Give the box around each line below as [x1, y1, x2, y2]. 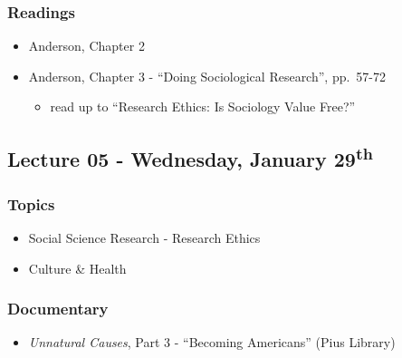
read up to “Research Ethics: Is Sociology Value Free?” [50, 97, 356, 116]
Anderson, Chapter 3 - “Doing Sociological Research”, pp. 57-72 [28, 66, 387, 85]
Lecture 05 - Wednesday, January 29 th [7, 141, 373, 173]
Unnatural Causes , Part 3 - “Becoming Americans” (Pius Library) [28, 333, 396, 352]
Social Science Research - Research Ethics [28, 228, 261, 247]
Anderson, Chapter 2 [28, 36, 145, 55]
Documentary [7, 297, 109, 320]
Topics [7, 192, 55, 215]
